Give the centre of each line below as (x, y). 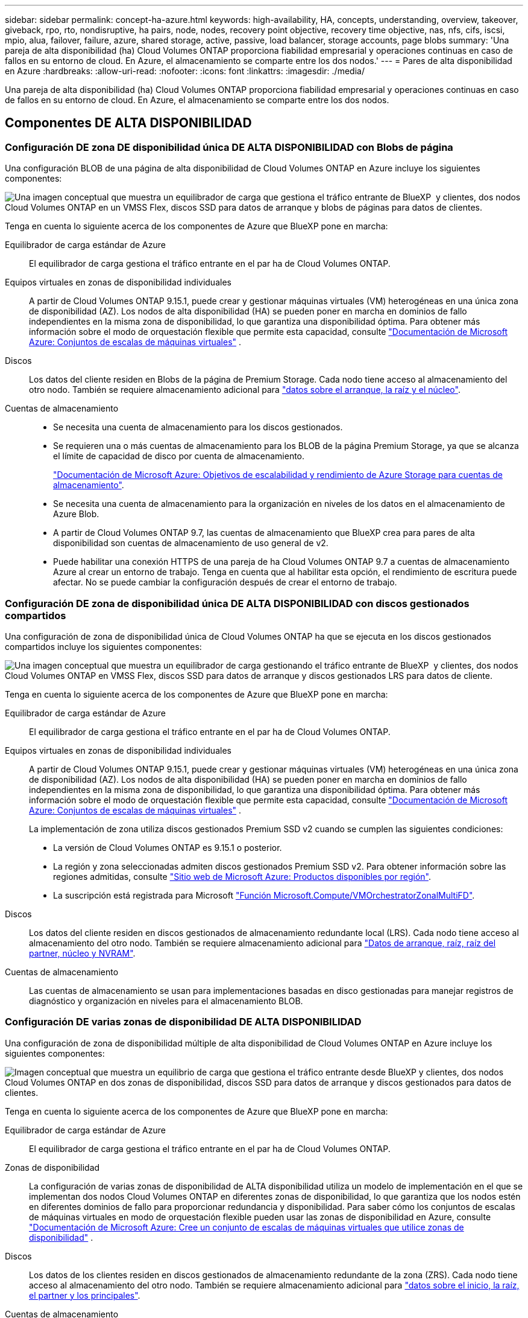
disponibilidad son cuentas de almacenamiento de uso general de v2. (191, 543)
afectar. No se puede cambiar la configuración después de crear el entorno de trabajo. (225, 582)
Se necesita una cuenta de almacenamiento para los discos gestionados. (198, 427)
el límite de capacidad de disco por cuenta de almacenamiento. (179, 456)
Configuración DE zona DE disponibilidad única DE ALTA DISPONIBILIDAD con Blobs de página (229, 147)
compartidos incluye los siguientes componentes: (103, 646)
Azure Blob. (76, 514)
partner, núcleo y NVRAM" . (82, 953)
